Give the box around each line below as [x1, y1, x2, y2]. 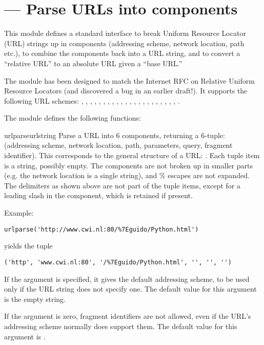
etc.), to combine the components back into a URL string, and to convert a [4, 48, 240, 59]
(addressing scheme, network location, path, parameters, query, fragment [4, 140, 233, 150]
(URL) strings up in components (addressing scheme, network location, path [4, 37, 245, 48]
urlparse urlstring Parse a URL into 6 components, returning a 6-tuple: [4, 129, 225, 140]
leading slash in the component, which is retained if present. [4, 190, 193, 201]
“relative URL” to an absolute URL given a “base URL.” [4, 57, 182, 68]
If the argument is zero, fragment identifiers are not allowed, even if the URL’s [4, 311, 251, 321]
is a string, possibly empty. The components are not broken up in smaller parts [4, 160, 253, 170]
